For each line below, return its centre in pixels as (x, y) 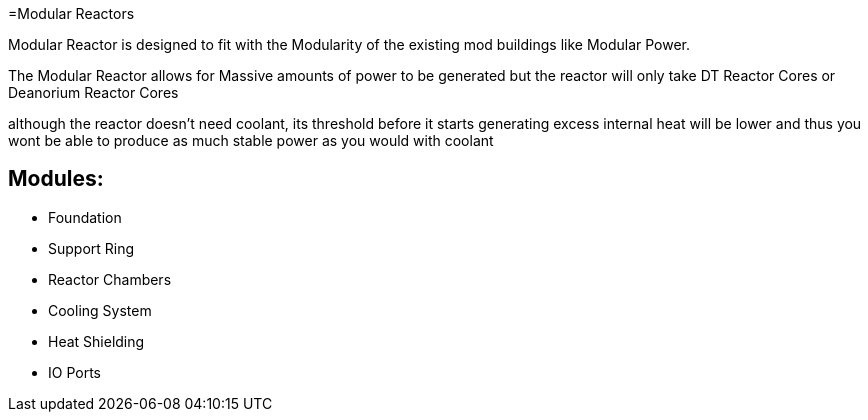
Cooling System (100, 310)
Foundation (85, 217)
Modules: (56, 179)
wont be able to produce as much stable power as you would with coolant (251, 140)
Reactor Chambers (110, 279)
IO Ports (74, 372)
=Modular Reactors (71, 13)
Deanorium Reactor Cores (93, 92)
